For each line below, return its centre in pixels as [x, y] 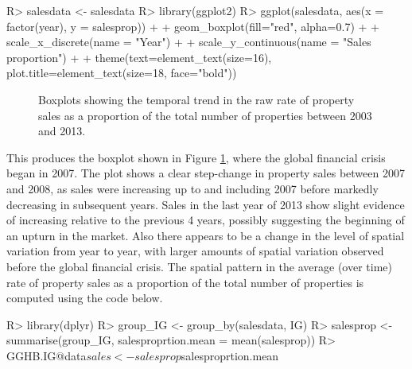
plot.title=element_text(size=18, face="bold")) [122, 73]
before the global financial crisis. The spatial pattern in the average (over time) [199, 266]
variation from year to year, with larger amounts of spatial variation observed [195, 251]
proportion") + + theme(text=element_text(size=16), [139, 57]
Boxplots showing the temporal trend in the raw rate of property [196, 99]
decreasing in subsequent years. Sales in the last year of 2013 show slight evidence [206, 204]
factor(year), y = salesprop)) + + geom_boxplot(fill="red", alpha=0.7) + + [193, 26]
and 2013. [62, 131]
